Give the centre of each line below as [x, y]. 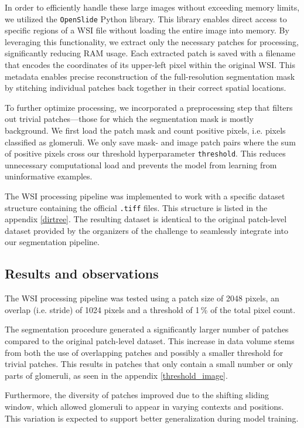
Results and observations [82, 274]
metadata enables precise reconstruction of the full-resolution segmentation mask [150, 76]
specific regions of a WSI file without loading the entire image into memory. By [147, 30]
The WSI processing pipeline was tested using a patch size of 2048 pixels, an [142, 298]
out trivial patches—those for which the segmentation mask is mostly [129, 119]
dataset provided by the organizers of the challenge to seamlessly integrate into [146, 230]
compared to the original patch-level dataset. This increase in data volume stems [150, 341]
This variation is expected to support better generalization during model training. [152, 418]
